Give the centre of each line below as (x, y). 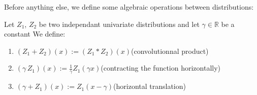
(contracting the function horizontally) (161, 68)
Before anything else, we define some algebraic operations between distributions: (129, 7)
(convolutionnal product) (170, 51)
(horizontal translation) (150, 86)
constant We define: (35, 34)
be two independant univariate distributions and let (119, 24)
